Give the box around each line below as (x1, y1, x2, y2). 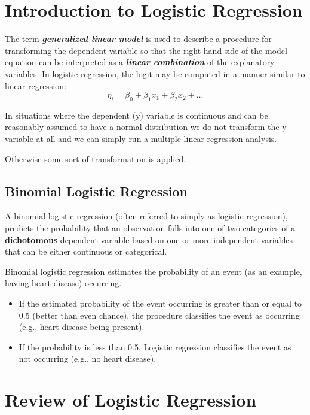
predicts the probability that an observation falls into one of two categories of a (5, 222, 296, 234)
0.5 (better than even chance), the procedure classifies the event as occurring (19, 308, 300, 321)
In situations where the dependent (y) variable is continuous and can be (5, 108, 268, 121)
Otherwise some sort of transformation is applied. (5, 152, 186, 165)
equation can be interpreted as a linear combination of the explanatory (5, 56, 275, 68)
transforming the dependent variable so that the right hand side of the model (5, 44, 287, 56)
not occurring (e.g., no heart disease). (19, 352, 156, 365)
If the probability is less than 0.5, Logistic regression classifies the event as (19, 340, 291, 353)
